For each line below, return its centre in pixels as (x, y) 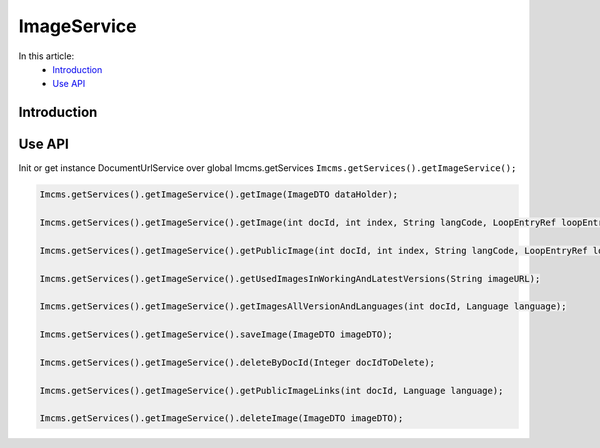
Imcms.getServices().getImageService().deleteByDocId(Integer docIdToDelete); (237, 362)
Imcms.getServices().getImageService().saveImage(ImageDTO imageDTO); (216, 334)
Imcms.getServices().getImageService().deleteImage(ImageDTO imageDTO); (221, 418)
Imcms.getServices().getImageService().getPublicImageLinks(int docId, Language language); (271, 390)
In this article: (46, 56)
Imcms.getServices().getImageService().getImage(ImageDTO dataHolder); (219, 194)
